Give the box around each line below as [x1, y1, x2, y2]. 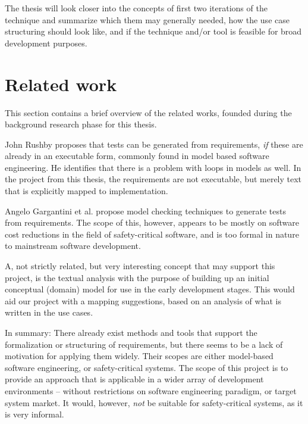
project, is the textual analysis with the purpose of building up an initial [5, 271, 269, 283]
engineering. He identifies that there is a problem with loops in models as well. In [5, 161, 301, 173]
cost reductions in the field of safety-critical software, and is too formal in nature [5, 227, 299, 240]
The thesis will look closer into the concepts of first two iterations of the [5, 2, 268, 14]
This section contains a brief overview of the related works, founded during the [5, 106, 292, 119]
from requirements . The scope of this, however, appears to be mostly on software [5, 216, 299, 229]
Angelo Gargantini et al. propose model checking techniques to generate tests [5, 204, 286, 217]
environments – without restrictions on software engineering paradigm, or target [5, 384, 297, 397]
